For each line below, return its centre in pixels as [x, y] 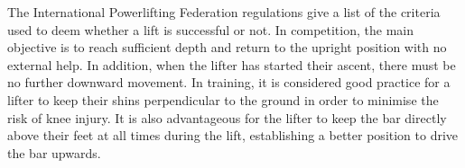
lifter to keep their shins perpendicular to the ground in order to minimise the [223, 99]
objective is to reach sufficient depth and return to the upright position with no [227, 47]
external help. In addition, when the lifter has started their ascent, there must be [232, 64]
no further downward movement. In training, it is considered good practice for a [229, 82]
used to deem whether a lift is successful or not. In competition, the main [210, 29]
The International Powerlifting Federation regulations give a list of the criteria [224, 12]
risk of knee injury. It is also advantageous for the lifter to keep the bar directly [227, 117]
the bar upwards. [54, 152]
